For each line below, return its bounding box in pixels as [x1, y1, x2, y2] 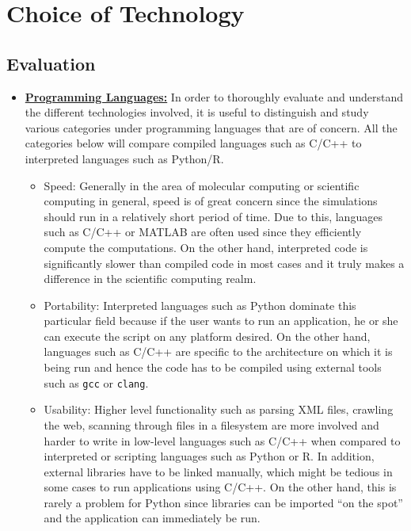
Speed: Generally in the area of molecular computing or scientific [44, 177, 360, 193]
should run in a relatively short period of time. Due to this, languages [44, 208, 382, 224]
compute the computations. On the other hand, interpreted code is [44, 239, 368, 255]
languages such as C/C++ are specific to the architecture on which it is [44, 343, 393, 360]
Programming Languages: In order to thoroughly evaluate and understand [25, 88, 403, 105]
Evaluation [6, 51, 96, 75]
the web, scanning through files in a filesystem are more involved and [44, 416, 379, 433]
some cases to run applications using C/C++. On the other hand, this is [44, 479, 397, 495]
